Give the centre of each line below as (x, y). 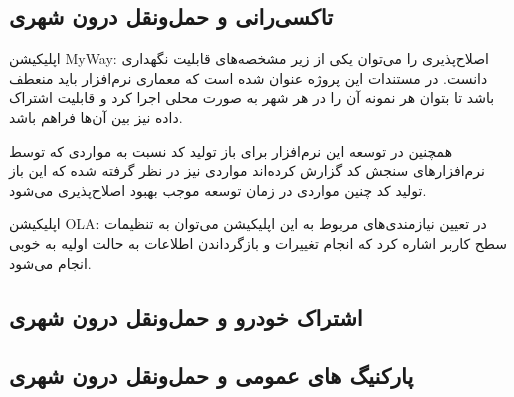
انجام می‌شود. (50, 262)
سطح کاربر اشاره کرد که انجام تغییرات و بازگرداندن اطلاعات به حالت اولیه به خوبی (258, 242)
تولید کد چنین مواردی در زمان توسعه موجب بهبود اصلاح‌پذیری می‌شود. (218, 189)
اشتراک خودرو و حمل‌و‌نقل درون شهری (186, 316)
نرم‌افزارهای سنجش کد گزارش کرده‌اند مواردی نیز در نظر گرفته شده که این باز (247, 170)
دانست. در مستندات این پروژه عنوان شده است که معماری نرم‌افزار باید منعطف (248, 77)
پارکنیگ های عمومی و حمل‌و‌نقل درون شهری (211, 375)
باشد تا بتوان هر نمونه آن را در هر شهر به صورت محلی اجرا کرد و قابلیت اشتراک (252, 97)
